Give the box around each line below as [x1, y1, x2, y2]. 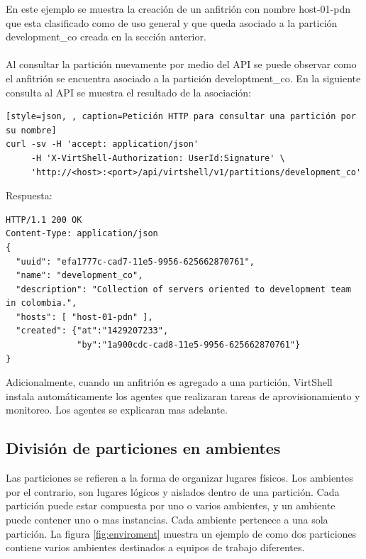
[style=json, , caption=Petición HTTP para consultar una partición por [6, 111, 356, 122]
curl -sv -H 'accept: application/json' [6, 139, 199, 150]
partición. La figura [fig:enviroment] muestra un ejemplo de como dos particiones [6, 526, 357, 541]
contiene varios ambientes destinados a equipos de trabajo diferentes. [6, 540, 305, 555]
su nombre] [6, 125, 57, 135]
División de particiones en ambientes [6, 437, 281, 459]
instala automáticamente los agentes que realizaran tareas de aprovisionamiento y [6, 388, 360, 403]
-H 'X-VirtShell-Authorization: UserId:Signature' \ [30, 153, 285, 163]
